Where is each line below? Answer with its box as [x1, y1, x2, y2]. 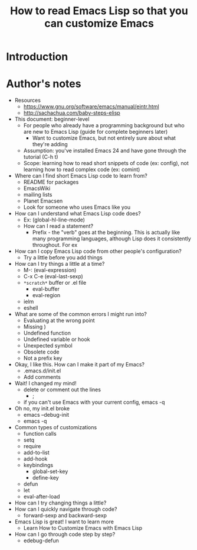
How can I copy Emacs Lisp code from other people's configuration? [14, 247, 182, 255]
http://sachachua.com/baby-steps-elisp [23, 110, 121, 117]
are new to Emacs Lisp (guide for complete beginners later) [23, 128, 168, 136]
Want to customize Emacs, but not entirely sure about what [32, 134, 176, 141]
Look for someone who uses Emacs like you [23, 204, 131, 211]
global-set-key [32, 468, 68, 475]
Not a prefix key [23, 355, 63, 362]
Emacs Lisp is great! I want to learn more [14, 518, 114, 525]
